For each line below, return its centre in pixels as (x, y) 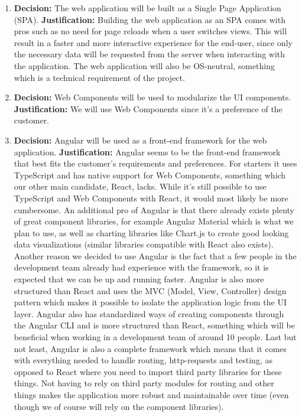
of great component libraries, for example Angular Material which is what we (154, 221)
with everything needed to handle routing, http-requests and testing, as (143, 360)
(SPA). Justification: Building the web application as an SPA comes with (150, 19)
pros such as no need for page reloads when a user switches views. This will (150, 31)
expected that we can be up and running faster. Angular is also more (139, 279)
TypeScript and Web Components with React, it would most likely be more (151, 198)
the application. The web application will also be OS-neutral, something (144, 65)
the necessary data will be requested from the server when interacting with (150, 54)
